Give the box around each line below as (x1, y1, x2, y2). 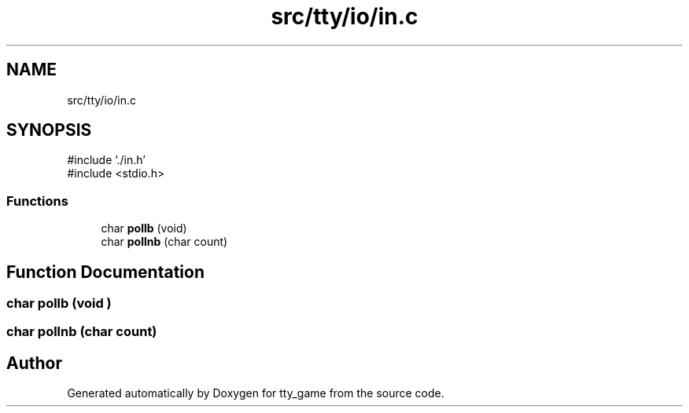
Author (6, 353, 62, 373)
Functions (6, 192, 68, 209)
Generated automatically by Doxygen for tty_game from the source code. (67, 386, 444, 400)
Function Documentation (6, 261, 204, 282)
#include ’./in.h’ (67, 153, 146, 167)
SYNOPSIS (6, 120, 92, 141)
